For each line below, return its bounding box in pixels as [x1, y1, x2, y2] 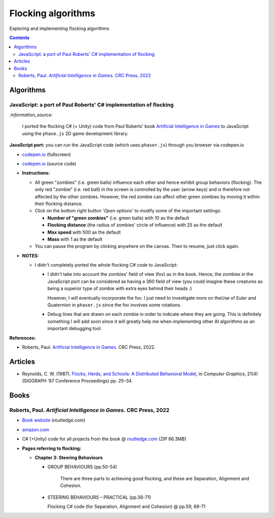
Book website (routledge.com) [22, 417, 86, 424]
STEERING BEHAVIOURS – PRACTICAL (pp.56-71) [47, 494, 152, 500]
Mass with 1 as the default [47, 236, 102, 242]
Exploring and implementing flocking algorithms [9, 25, 110, 31]
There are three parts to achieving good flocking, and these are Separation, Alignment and [60, 475, 250, 481]
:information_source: [9, 112, 53, 118]
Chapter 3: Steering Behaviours [35, 455, 103, 461]
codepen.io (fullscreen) [22, 151, 71, 157]
